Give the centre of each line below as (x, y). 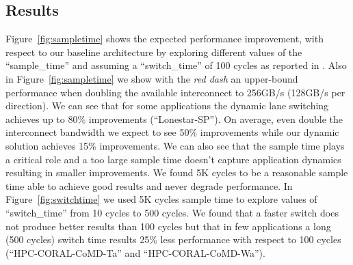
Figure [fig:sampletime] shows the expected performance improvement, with (165, 39)
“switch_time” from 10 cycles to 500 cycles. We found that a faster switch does (172, 212)
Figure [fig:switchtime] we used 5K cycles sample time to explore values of (161, 199)
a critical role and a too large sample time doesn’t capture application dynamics (173, 159)
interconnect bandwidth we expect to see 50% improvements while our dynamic (172, 132)
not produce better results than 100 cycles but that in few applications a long (168, 226)
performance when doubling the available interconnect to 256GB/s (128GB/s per (175, 92)
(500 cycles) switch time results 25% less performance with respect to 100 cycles (173, 239)
